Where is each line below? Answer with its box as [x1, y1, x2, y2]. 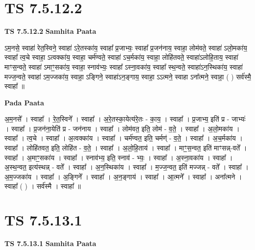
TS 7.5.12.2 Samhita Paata [4, 26, 97, 36]
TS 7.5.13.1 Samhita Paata [4, 238, 97, 249]
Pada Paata [4, 97, 44, 107]
